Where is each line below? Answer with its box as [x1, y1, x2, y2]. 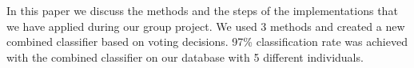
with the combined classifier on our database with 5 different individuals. [6, 48, 364, 65]
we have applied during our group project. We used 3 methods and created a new [6, 17, 405, 34]
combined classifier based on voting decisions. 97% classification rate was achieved [6, 33, 408, 50]
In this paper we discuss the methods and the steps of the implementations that [6, 2, 398, 18]
